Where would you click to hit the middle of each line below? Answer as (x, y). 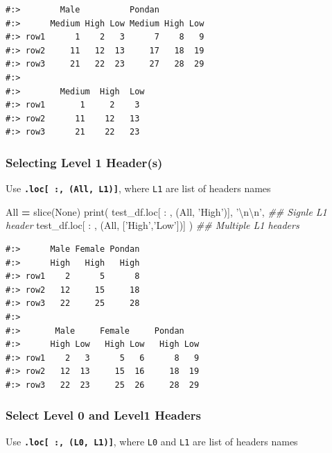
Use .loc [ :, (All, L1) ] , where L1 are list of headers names (138, 188)
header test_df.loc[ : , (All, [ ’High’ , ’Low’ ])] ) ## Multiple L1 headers (152, 225)
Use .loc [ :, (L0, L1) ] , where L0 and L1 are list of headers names (152, 441)
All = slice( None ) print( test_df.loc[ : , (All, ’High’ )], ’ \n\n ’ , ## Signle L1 (166, 211)
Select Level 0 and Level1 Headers (103, 415)
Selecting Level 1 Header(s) (84, 162)
